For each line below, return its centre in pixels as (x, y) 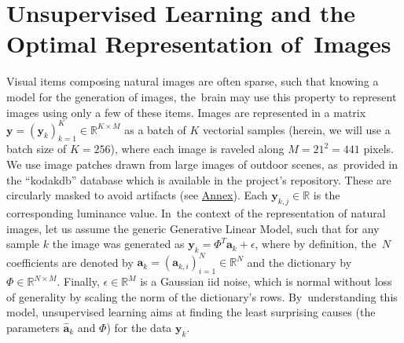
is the (327, 195)
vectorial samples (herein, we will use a (297, 129)
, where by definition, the (316, 244)
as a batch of (155, 129)
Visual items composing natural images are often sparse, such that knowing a (193, 81)
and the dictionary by (299, 262)
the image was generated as (118, 244)
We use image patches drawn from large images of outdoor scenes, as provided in (202, 164)
